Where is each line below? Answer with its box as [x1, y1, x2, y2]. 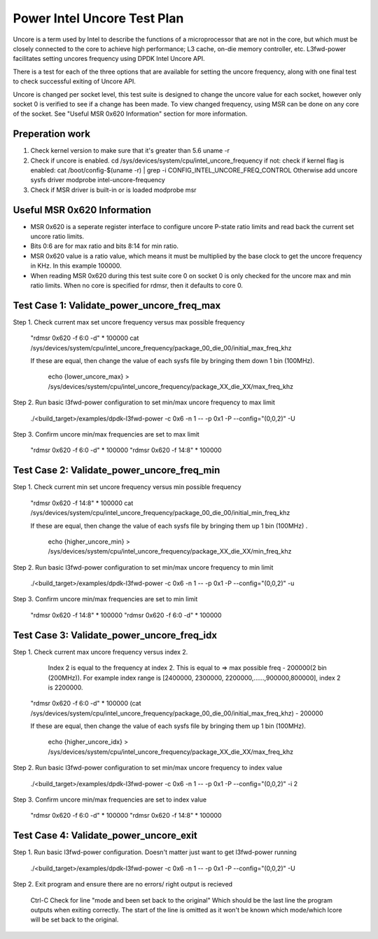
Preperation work [13, 128, 91, 140]
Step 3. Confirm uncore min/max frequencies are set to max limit [13, 430, 199, 439]
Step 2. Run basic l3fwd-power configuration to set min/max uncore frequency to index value [13, 764, 283, 772]
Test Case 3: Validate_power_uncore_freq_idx [13, 629, 217, 641]
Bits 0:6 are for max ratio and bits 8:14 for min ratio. [30, 242, 178, 250]
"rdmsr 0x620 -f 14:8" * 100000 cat [30, 498, 134, 507]
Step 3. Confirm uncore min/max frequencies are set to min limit [13, 595, 198, 603]
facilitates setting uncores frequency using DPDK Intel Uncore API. [13, 55, 205, 63]
